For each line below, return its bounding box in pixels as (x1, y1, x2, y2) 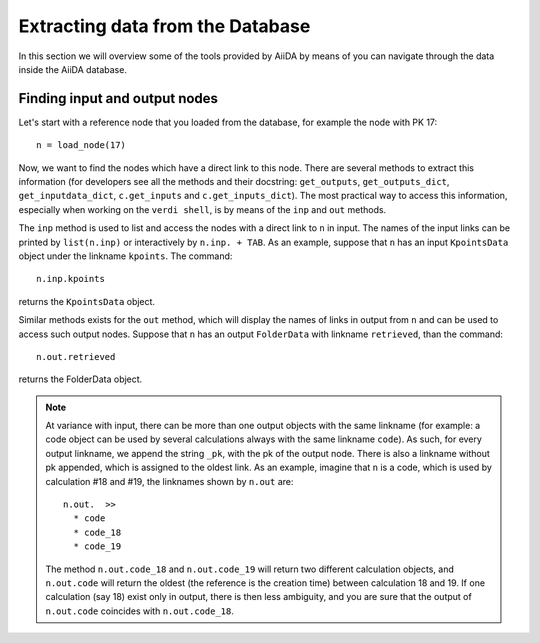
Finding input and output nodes (18, 90, 219, 107)
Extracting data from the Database (18, 15, 311, 37)
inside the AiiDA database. (18, 63, 127, 75)
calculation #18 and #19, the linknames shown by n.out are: (45, 475, 294, 487)
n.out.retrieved (36, 351, 116, 362)
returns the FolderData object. (18, 373, 143, 385)
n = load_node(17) (36, 140, 127, 151)
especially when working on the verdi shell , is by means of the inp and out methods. (18, 203, 387, 215)
